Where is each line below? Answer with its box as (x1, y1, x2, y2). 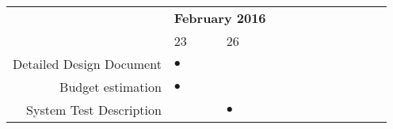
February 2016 (174, 9, 266, 27)
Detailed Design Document (13, 55, 162, 73)
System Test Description (26, 101, 162, 119)
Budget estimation (59, 78, 162, 96)
